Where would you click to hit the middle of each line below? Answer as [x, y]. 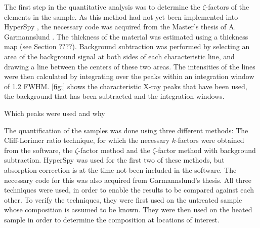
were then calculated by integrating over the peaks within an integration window [129, 76]
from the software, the [38, 150]
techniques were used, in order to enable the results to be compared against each [129, 190]
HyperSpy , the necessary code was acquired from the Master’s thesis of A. [120, 27]
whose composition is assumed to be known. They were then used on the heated [128, 210]
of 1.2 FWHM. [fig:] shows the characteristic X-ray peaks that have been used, [126, 86]
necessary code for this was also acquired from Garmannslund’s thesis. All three [128, 180]
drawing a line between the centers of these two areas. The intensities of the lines [130, 66]
